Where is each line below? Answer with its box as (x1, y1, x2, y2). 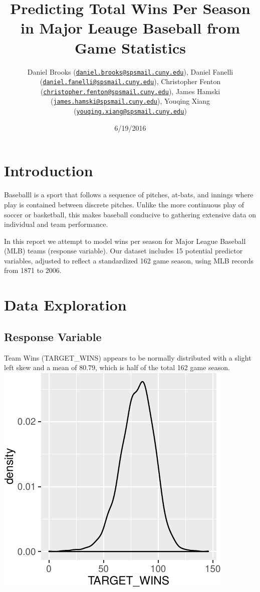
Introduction (4, 160, 93, 181)
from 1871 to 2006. (4, 265, 62, 275)
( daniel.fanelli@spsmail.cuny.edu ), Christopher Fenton (40, 76, 221, 87)
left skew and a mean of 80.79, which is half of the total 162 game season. (4, 362, 230, 373)
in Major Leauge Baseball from (20, 18, 240, 38)
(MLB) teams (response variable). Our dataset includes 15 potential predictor (4, 245, 243, 256)
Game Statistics (75, 37, 186, 58)
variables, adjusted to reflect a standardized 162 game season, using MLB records (4, 255, 254, 265)
